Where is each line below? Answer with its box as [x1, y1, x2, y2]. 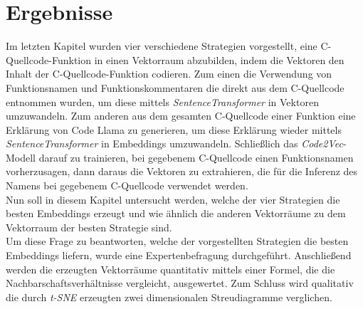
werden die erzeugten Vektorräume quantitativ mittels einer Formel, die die [6, 261, 335, 276]
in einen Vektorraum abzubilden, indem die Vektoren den [94, 52, 344, 67]
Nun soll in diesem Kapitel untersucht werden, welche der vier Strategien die [6, 192, 340, 206]
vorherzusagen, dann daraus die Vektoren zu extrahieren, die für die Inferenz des [6, 164, 358, 179]
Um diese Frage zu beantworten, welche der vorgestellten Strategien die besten [6, 234, 349, 248]
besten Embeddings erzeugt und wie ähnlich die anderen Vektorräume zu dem [6, 206, 346, 221]
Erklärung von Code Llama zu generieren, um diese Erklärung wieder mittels [6, 122, 342, 137]
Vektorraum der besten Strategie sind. [6, 219, 172, 234]
